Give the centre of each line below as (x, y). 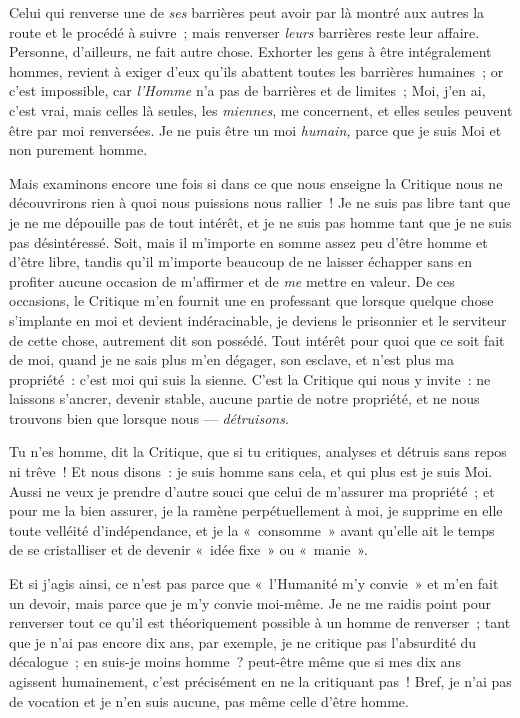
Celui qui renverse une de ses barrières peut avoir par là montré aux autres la (247, 12)
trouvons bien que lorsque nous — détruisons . (149, 417)
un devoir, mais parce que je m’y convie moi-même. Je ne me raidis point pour (250, 602)
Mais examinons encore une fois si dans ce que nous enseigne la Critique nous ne (256, 182)
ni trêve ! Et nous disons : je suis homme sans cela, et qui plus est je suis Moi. (251, 471)
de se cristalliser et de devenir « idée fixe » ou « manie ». (188, 549)
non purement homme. (78, 149)
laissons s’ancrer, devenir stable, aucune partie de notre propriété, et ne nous (244, 398)
